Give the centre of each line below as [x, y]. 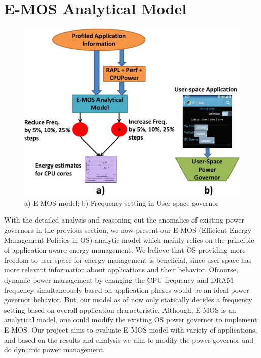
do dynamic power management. [54, 350]
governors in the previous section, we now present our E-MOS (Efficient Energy [128, 230]
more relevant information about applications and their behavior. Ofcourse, [121, 270]
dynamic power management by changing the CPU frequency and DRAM [119, 280]
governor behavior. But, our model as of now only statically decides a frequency [128, 300]
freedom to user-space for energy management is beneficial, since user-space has [128, 259]
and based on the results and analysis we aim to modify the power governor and [129, 339]
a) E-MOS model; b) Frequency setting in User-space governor [122, 202]
